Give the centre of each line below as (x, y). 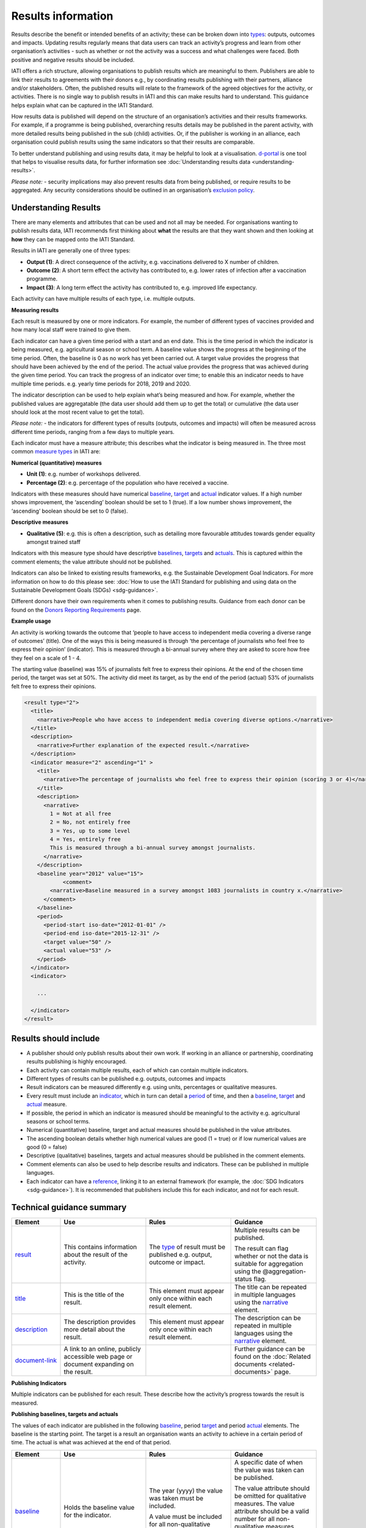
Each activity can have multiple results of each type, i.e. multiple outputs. (103, 299)
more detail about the (95, 1329)
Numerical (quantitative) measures (56, 463)
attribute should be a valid (272, 1511)
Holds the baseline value (99, 1507)
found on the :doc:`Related (273, 1356)
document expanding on (99, 1364)
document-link (36, 1360)
